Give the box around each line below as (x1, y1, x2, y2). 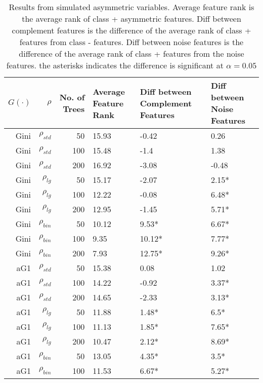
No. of (59, 91, 85, 103)
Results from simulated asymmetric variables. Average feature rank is (9, 1, 254, 13)
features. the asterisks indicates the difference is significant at (6, 59, 224, 71)
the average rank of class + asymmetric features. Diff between (22, 13, 241, 24)
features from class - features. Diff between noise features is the (19, 36, 244, 48)
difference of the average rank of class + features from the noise (19, 48, 244, 59)
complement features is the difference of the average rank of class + (12, 24, 251, 36)
